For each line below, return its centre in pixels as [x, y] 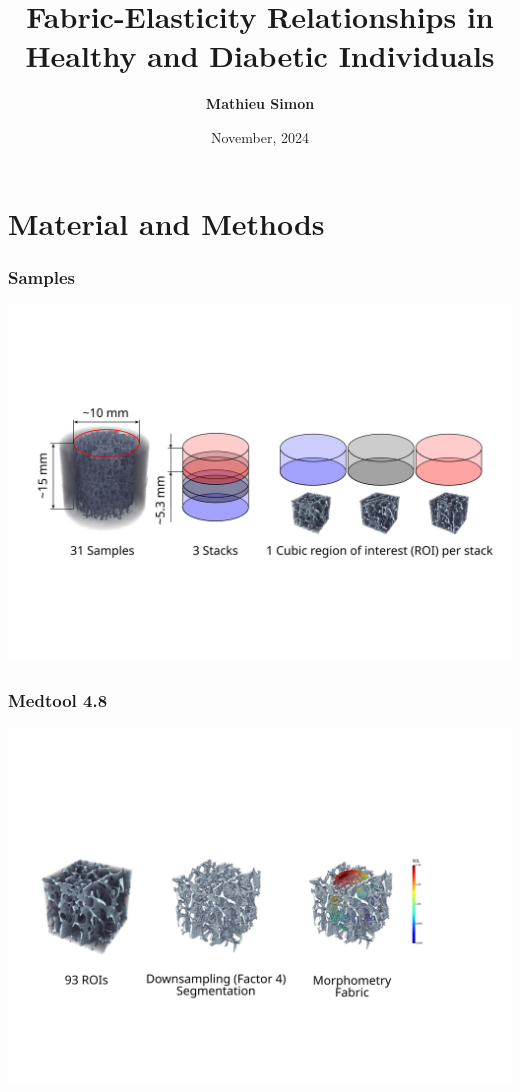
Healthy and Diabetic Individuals [260, 55]
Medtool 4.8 [58, 699]
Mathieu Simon [260, 103]
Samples [41, 276]
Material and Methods [166, 222]
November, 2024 [260, 136]
